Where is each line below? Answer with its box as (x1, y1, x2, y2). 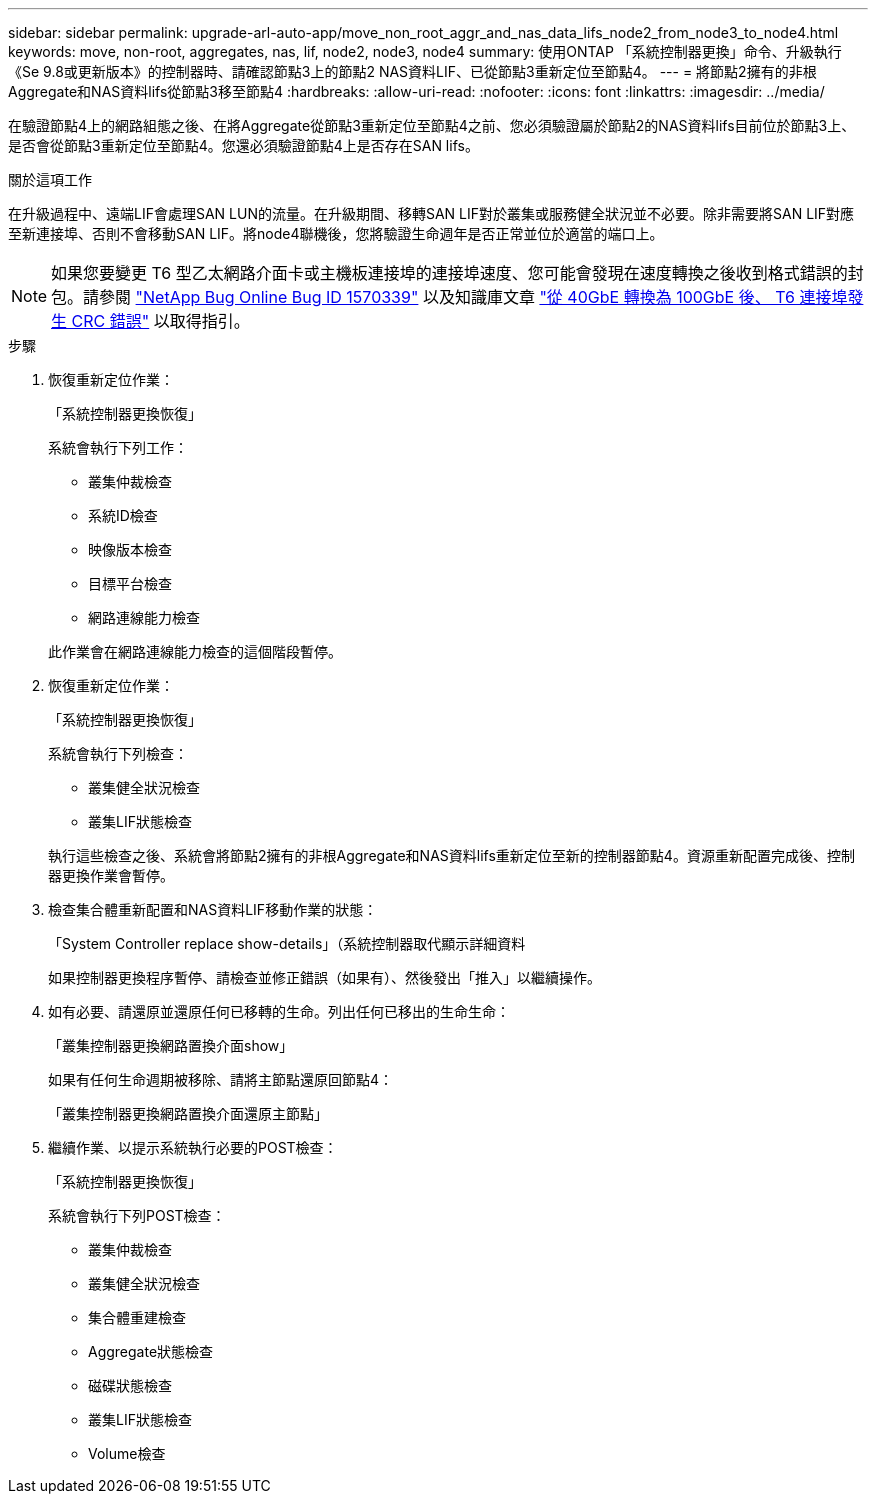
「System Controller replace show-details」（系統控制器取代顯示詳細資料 (48, 935, 526, 952)
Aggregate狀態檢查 (88, 1343, 214, 1360)
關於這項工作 (8, 171, 92, 188)
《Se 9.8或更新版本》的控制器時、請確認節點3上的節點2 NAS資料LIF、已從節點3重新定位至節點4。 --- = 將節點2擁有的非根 (8, 63, 817, 80)
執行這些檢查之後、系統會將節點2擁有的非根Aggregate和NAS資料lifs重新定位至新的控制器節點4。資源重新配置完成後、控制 (48, 847, 855, 864)
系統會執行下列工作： (48, 439, 188, 456)
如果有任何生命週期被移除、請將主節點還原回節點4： (48, 1071, 394, 1088)
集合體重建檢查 (88, 1309, 186, 1326)
